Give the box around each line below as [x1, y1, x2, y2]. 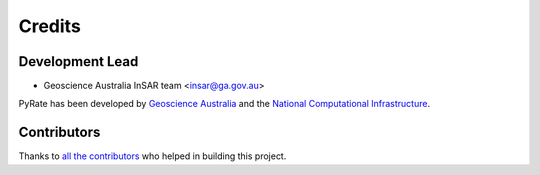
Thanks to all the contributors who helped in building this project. [18, 150, 287, 162]
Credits [18, 15, 82, 37]
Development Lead [18, 53, 139, 70]
